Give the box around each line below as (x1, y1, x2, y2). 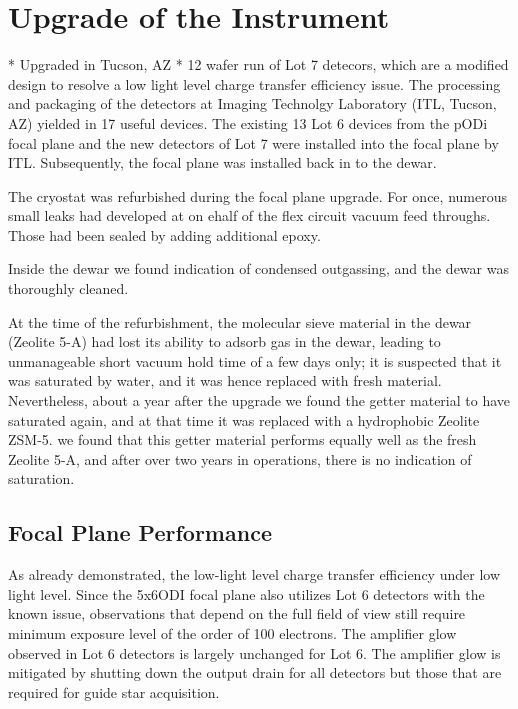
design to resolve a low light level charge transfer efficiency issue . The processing (8, 73, 501, 94)
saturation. (8, 468, 75, 489)
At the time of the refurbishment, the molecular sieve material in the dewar (8, 311, 472, 332)
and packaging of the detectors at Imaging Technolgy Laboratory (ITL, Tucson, (8, 93, 497, 114)
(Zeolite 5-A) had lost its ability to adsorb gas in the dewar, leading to (8, 331, 441, 352)
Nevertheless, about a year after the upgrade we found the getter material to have (8, 390, 511, 411)
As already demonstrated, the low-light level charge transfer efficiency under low (8, 564, 500, 585)
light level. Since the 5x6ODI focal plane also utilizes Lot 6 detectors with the (8, 583, 485, 604)
